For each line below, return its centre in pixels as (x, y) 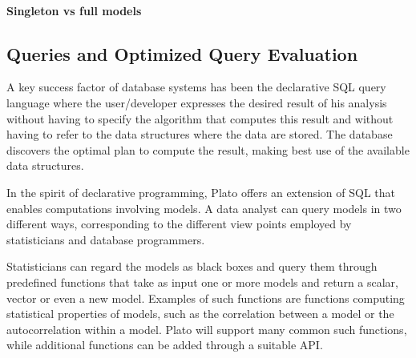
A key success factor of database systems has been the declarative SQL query (196, 87)
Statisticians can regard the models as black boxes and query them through (192, 266)
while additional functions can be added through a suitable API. (165, 345)
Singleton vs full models (74, 10)
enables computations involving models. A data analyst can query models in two (204, 208)
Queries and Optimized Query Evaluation (182, 53)
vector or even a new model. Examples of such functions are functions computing (206, 298)
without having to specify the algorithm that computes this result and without (200, 118)
